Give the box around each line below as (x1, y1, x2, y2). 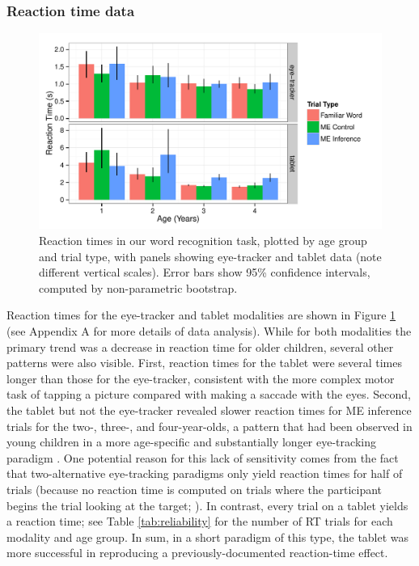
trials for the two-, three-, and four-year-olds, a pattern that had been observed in (6, 417, 413, 434)
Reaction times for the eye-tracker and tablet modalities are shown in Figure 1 (6, 306, 396, 323)
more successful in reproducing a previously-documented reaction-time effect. (6, 544, 388, 561)
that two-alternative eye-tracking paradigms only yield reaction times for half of (6, 465, 403, 482)
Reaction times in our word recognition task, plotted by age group (39, 232, 367, 249)
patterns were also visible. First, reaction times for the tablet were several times (6, 354, 402, 371)
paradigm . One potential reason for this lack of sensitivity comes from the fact (6, 449, 399, 466)
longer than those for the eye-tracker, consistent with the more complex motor (6, 370, 395, 386)
